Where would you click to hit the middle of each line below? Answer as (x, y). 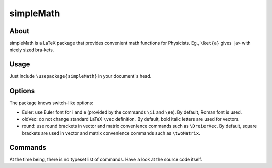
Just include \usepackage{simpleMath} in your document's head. (80, 76)
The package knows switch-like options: (51, 103)
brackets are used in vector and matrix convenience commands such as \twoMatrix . (111, 133)
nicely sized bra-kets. (32, 50)
